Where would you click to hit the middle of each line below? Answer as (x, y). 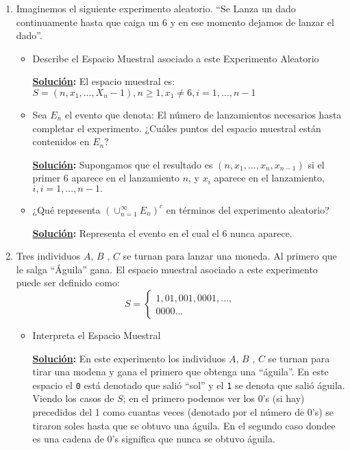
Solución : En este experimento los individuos (129, 358)
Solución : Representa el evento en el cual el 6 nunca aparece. (162, 233)
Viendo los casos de (73, 398)
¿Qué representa (66, 209)
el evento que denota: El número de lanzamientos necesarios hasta (203, 114)
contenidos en (61, 141)
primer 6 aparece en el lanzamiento (106, 178)
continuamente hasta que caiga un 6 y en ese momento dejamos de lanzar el (175, 22)
